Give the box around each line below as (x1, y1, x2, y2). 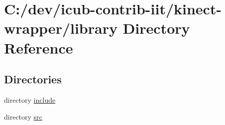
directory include (4, 94, 56, 105)
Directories (4, 71, 62, 87)
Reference (4, 37, 73, 58)
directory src (4, 111, 42, 122)
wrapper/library (4, 18, 117, 38)
